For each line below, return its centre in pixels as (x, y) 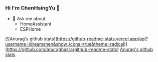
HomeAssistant (36, 24)
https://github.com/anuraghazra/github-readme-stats (62, 50)
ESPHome (30, 29)
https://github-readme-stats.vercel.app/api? (102, 39)
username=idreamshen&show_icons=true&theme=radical (65, 44)
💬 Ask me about (29, 19)
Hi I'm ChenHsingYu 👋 (33, 8)
